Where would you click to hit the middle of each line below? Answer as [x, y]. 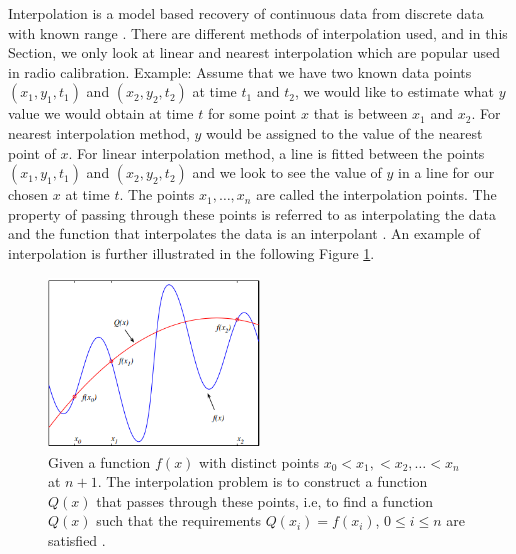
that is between [360, 113]
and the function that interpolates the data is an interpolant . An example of [244, 233]
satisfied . [77, 539]
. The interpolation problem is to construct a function [262, 481]
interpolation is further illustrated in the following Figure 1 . [191, 252]
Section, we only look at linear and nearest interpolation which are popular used [254, 52]
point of [32, 152]
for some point [252, 113]
